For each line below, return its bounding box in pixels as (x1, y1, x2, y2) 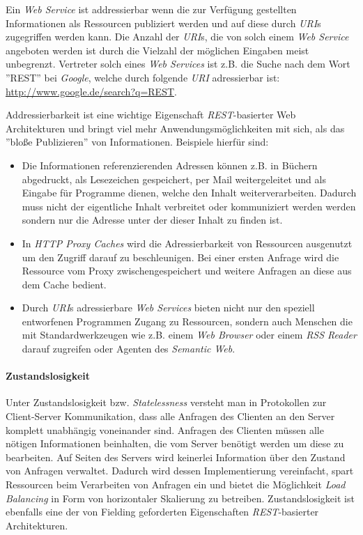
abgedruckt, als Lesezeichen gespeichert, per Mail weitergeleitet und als (22, 171, 326, 186)
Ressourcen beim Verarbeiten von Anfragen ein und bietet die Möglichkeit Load (6, 477, 346, 492)
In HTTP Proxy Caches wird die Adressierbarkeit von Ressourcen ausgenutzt (22, 235, 353, 250)
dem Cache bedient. (22, 277, 107, 291)
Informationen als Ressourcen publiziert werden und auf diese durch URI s (6, 15, 321, 30)
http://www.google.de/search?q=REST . (6, 84, 177, 98)
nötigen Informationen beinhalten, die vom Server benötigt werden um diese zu (6, 436, 344, 451)
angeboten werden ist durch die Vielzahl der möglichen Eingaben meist (6, 42, 309, 57)
